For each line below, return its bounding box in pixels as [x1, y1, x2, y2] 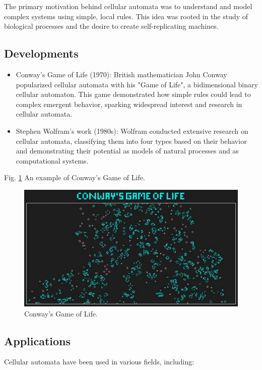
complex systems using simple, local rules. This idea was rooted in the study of [4, 11, 248, 21]
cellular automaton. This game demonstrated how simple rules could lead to [16, 89, 251, 99]
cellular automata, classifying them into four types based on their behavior [16, 135, 247, 146]
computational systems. [16, 155, 89, 166]
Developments [4, 45, 79, 61]
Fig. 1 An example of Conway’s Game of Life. [4, 172, 145, 183]
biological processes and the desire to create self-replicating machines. [4, 21, 219, 31]
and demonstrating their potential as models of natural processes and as [16, 145, 239, 156]
